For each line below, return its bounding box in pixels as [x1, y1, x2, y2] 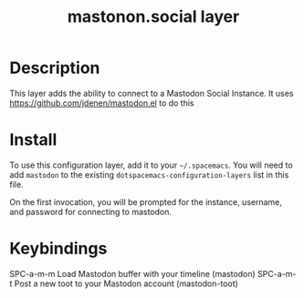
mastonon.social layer [67, 6, 240, 27]
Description [9, 57, 100, 78]
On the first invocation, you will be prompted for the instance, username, [9, 196, 283, 207]
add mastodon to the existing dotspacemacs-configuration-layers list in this [9, 169, 289, 180]
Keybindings [9, 239, 108, 259]
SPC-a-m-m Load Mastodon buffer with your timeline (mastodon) [9, 268, 256, 279]
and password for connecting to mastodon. [9, 206, 172, 217]
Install [9, 129, 58, 150]
